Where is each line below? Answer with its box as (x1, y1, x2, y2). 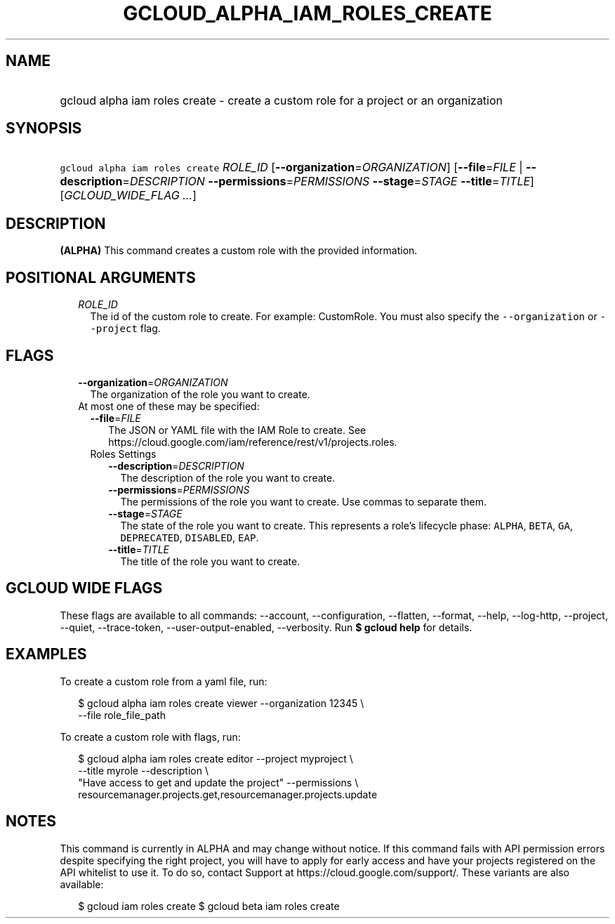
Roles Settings (90, 447, 157, 460)
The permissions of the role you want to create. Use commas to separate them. (120, 495, 487, 508)
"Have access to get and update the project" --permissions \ (78, 776, 359, 788)
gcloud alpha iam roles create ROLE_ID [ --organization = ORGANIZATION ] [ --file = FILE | (60, 160, 523, 175)
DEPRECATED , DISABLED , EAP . (120, 531, 259, 543)
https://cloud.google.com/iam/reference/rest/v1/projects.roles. (108, 435, 397, 448)
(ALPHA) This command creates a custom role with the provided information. (60, 244, 418, 257)
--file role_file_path (78, 708, 166, 721)
